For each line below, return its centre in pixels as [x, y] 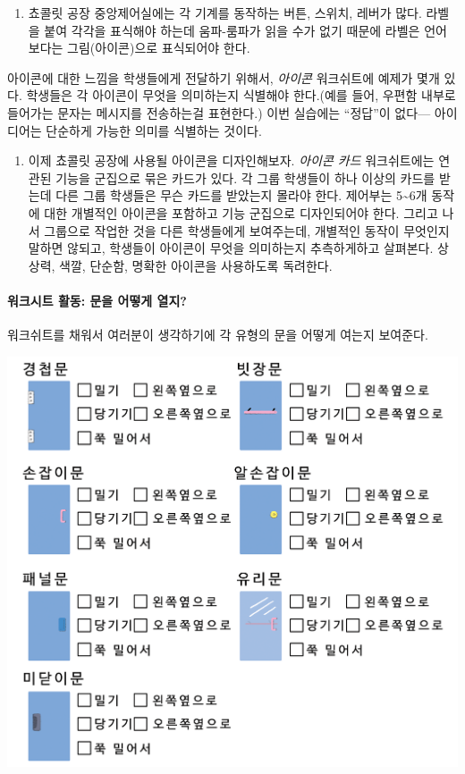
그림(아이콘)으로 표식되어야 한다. [159, 48]
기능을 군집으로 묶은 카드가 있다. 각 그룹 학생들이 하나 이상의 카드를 [245, 177]
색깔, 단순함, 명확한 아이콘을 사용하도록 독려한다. [196, 265]
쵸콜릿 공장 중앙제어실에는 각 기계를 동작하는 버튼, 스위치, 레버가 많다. [225, 13]
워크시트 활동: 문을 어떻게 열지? [97, 300]
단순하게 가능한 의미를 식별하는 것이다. [154, 130]
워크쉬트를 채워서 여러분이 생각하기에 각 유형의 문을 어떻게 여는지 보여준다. [218, 335]
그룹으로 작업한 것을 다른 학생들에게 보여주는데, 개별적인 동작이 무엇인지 [247, 230]
